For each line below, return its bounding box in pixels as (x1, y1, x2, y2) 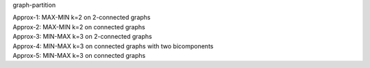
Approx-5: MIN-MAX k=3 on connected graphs (12, 51, 146, 59)
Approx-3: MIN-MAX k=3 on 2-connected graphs (12, 33, 152, 41)
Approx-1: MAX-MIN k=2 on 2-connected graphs (12, 14, 151, 22)
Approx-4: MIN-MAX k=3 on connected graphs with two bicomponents (12, 41, 214, 50)
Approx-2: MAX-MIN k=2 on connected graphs (12, 22, 145, 31)
